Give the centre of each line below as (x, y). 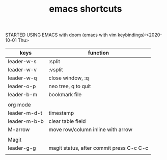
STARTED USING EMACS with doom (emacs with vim (61, 35)
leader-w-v (22, 70)
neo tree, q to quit (70, 86)
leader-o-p (22, 86)
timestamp (61, 113)
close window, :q (69, 78)
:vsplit (56, 70)
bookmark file (65, 95)
